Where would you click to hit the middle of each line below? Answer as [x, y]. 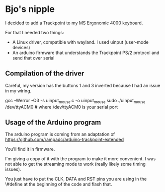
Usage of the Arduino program [53, 122]
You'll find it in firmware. [30, 149]
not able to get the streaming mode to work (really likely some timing [75, 164]
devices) [21, 47]
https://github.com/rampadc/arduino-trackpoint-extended [65, 139]
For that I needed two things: [35, 32]
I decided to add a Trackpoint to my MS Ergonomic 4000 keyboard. [74, 23]
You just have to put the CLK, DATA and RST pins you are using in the [76, 179]
